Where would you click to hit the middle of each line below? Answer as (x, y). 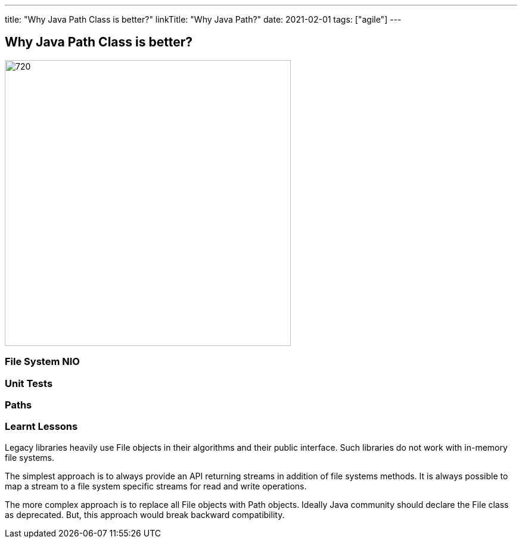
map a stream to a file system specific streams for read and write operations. (156, 486)
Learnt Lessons (41, 427)
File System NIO (42, 362)
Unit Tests (29, 383)
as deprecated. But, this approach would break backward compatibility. (145, 514)
